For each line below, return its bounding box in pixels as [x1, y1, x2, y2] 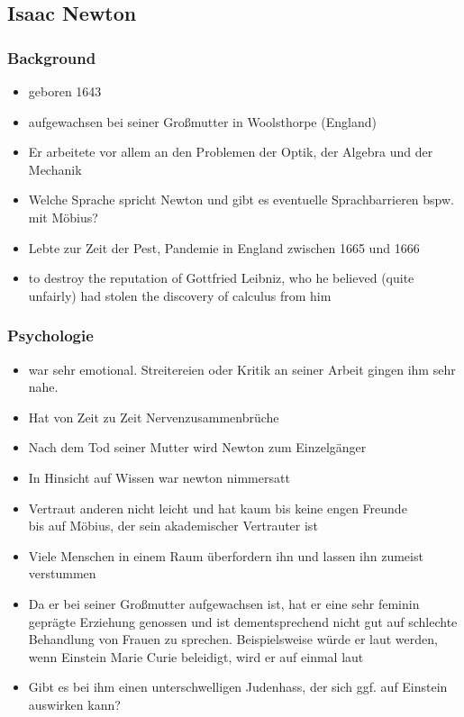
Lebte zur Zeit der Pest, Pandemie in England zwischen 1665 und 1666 [28, 238, 420, 257]
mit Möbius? [28, 207, 98, 226]
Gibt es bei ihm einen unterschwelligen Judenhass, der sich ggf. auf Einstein [28, 677, 448, 696]
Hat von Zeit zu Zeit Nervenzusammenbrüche [28, 407, 279, 426]
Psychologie [7, 324, 94, 347]
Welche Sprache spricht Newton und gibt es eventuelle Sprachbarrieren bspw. [28, 190, 454, 209]
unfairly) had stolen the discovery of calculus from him [28, 286, 332, 304]
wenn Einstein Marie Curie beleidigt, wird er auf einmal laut [28, 647, 364, 666]
